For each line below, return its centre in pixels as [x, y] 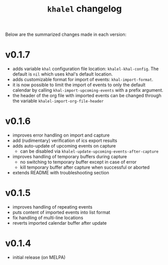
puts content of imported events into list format [61, 212]
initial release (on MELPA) [39, 257]
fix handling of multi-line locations [48, 218]
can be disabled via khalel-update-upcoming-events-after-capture [89, 151]
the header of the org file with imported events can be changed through [87, 96]
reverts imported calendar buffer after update [60, 223]
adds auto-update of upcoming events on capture [64, 146]
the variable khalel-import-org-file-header [58, 101]
